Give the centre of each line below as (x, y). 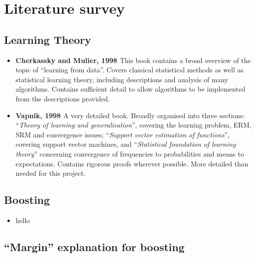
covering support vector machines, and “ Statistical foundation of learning (126, 144)
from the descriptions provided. (63, 98)
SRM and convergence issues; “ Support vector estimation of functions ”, (123, 134)
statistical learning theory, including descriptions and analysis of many (122, 79)
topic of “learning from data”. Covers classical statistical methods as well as (129, 70)
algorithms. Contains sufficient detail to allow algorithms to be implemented (130, 89)
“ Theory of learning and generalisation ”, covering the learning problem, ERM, (133, 125)
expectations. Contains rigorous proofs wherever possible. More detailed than (132, 163)
